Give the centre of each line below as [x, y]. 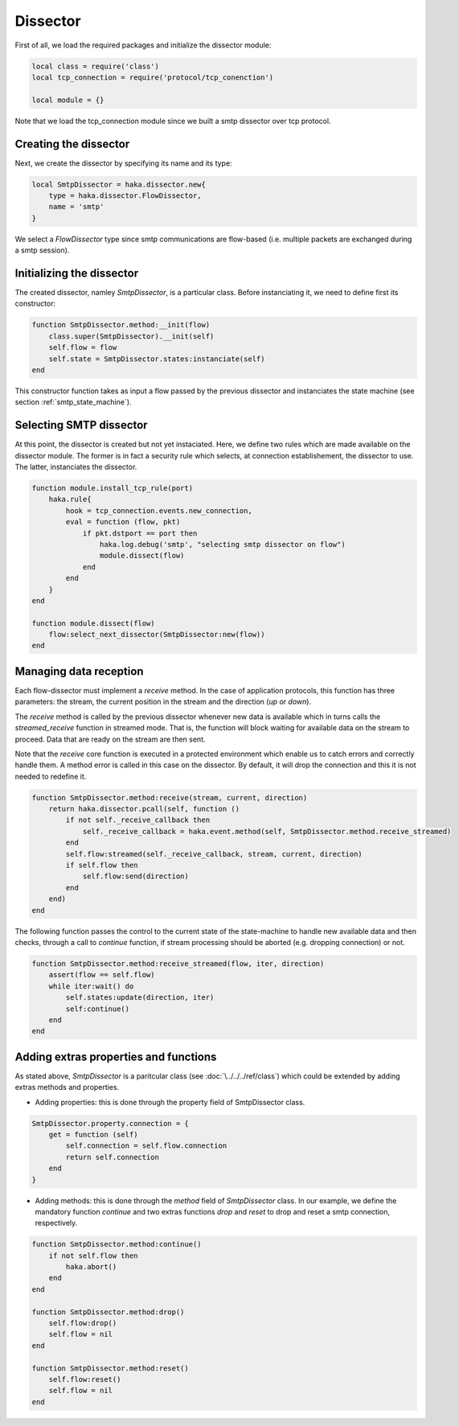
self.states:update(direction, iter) [140, 998]
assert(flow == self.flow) [102, 975]
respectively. [56, 1223]
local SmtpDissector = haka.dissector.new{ [119, 184]
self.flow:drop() [83, 1323]
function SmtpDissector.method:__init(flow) [121, 325]
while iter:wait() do [91, 986]
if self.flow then [102, 865]
